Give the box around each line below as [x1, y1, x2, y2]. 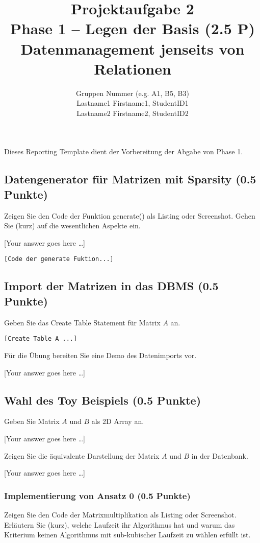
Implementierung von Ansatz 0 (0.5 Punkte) [4, 489, 191, 502]
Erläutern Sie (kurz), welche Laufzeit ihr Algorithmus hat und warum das [4, 519, 235, 530]
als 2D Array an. [91, 416, 144, 427]
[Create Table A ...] [4, 335, 77, 343]
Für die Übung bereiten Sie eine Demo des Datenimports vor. [4, 349, 197, 360]
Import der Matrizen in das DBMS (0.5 [4, 278, 219, 294]
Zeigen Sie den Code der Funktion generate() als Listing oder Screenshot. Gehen [4, 210, 255, 221]
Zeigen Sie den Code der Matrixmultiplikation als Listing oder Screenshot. [4, 509, 237, 520]
